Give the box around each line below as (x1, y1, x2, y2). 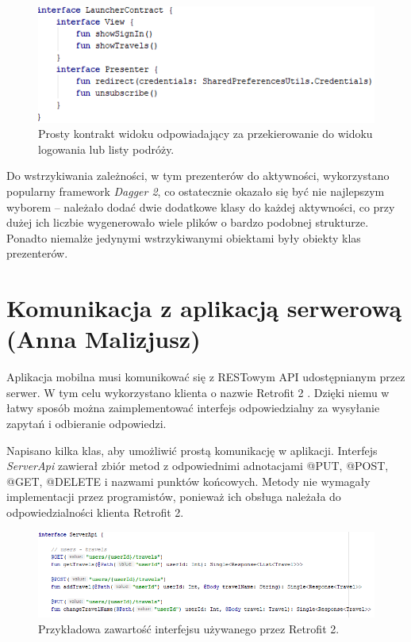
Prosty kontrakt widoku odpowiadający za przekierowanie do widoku (38, 125, 373, 142)
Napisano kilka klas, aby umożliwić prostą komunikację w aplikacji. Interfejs (6, 441, 378, 458)
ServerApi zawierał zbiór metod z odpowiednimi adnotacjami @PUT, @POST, (6, 457, 389, 474)
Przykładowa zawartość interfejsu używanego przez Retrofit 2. (38, 620, 340, 636)
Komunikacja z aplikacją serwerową (6, 292, 402, 324)
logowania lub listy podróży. (38, 140, 175, 157)
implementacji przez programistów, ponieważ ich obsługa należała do (6, 488, 341, 505)
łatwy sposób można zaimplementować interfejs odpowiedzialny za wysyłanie (6, 399, 380, 416)
